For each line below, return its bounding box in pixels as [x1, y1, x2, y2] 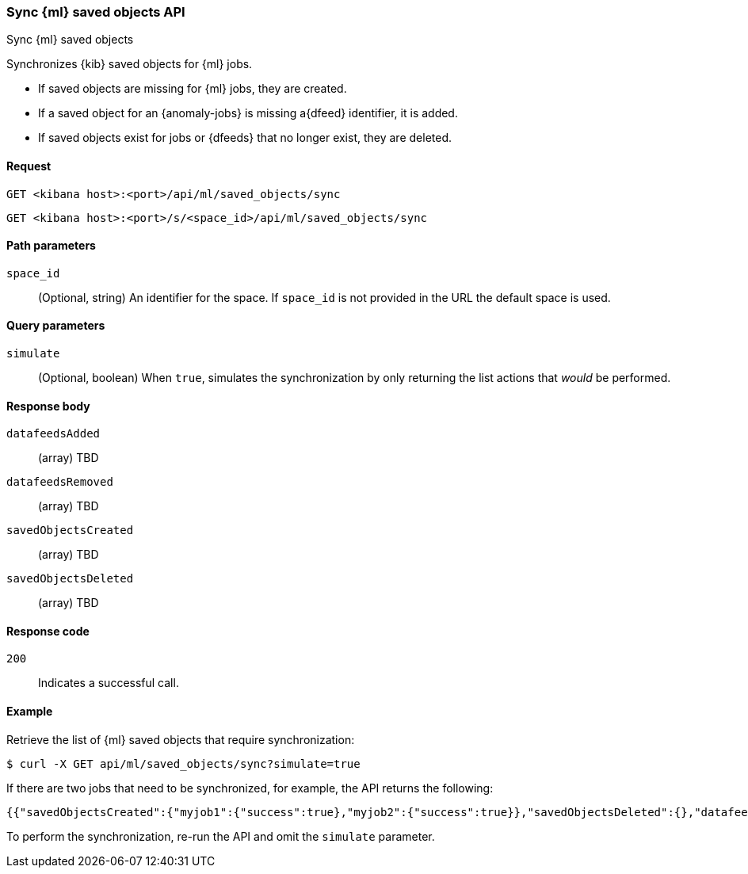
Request [6, 158, 52, 173]
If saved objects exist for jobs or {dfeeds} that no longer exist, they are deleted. [38, 131, 452, 145]
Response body [6, 399, 90, 413]
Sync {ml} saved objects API [6, 4, 185, 20]
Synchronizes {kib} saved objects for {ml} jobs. [6, 57, 253, 71]
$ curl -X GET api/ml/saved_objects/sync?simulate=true [6, 757, 361, 770]
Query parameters [6, 319, 105, 333]
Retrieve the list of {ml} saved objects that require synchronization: [6, 732, 355, 746]
